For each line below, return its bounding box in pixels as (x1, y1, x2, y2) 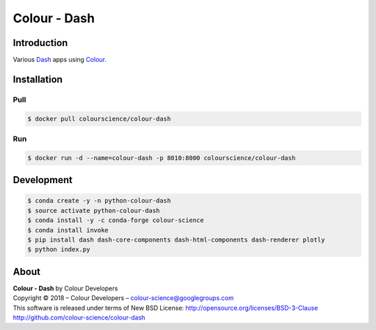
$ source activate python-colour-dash (27, 206, 160, 214)
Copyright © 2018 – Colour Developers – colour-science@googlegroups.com (13, 294, 234, 302)
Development (13, 174, 73, 186)
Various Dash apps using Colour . (13, 56, 107, 64)
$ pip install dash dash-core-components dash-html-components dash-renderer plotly (27, 235, 325, 244)
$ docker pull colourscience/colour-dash (27, 115, 171, 123)
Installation (13, 73, 63, 85)
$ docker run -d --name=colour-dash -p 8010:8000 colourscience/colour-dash (27, 154, 296, 162)
